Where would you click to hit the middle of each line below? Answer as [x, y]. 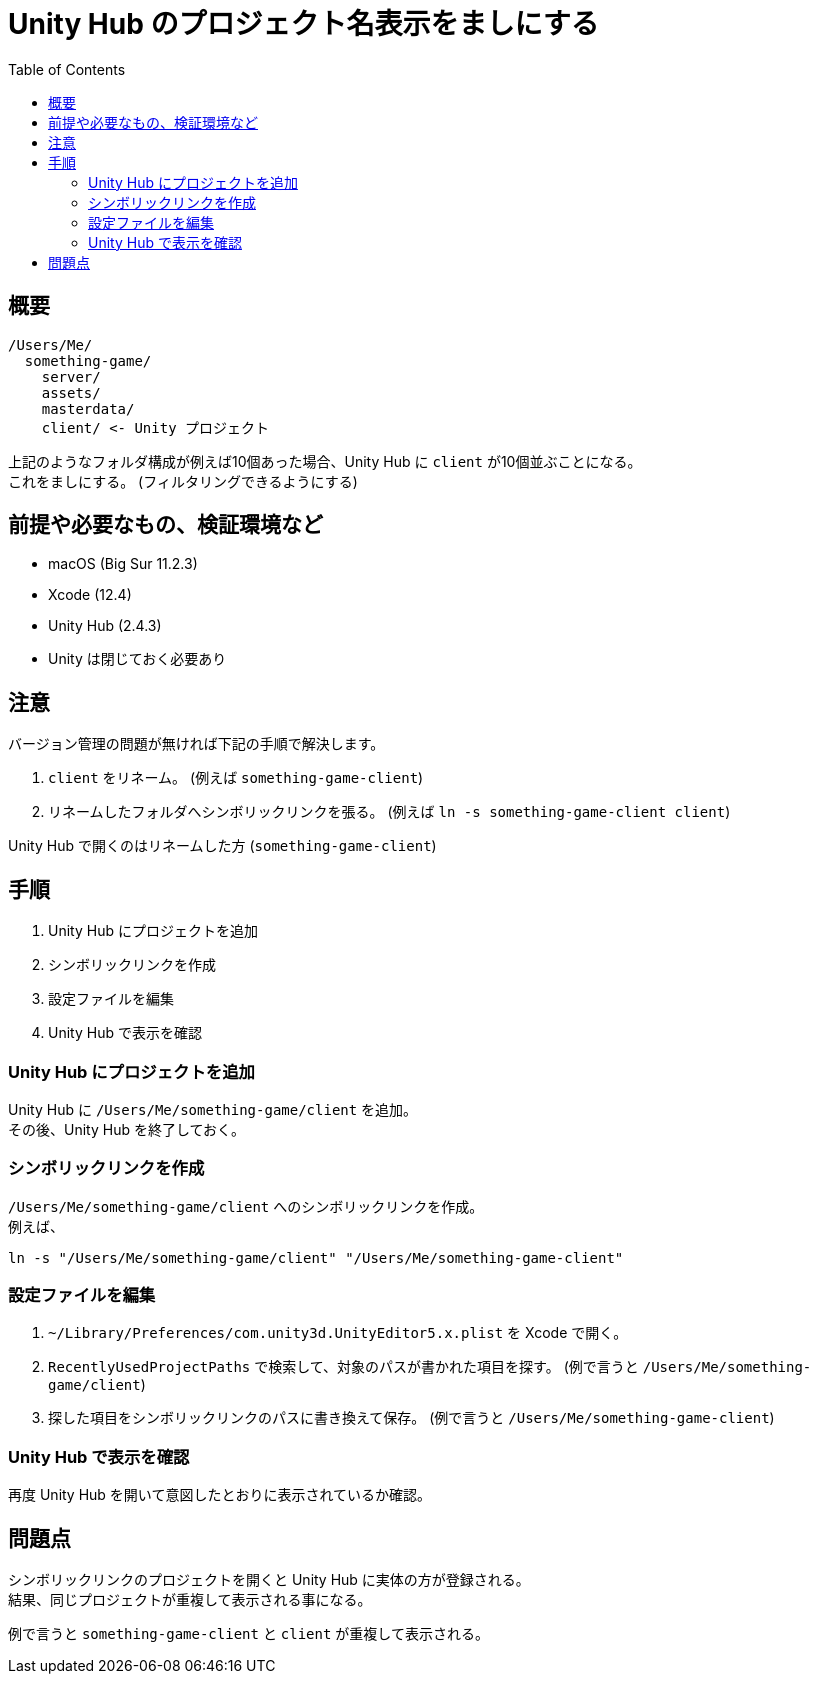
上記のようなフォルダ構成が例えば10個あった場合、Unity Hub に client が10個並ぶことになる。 [325, 461]
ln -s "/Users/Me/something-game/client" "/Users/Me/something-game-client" [316, 1257]
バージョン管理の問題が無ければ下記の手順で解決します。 [196, 744]
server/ [71, 376]
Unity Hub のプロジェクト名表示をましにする [303, 24]
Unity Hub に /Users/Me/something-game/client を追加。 [213, 1109]
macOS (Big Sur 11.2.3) [123, 564]
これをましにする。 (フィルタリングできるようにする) [183, 481]
